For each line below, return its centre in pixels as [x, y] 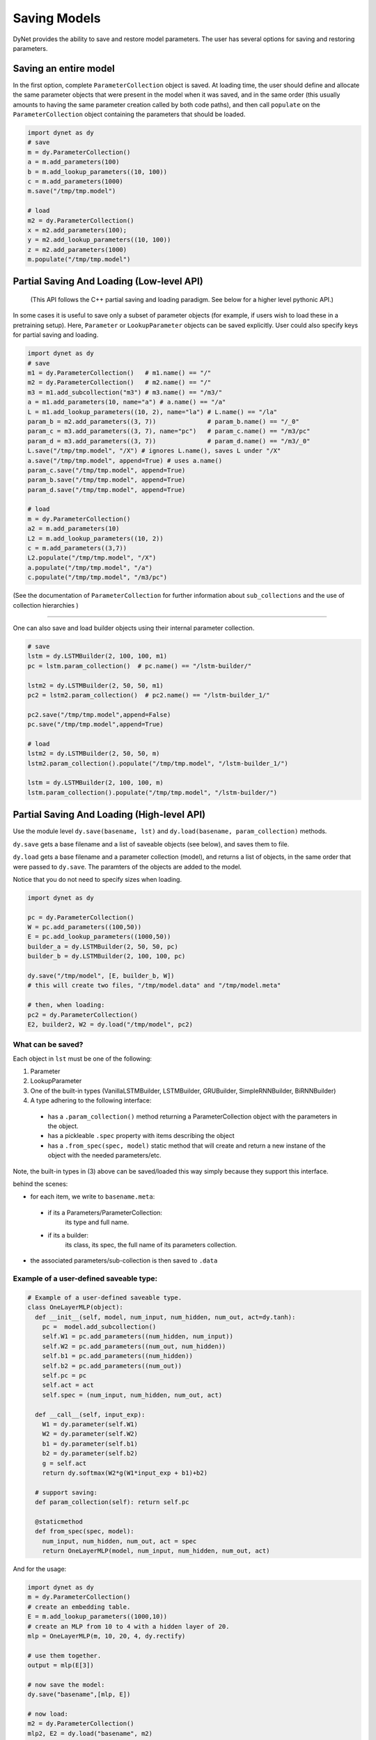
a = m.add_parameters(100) [73, 162]
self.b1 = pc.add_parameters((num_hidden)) [117, 1356]
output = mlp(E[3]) [61, 1666]
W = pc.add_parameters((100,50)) [85, 927]
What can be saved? [48, 1045]
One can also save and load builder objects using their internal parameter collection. [134, 628]
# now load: [48, 1714]
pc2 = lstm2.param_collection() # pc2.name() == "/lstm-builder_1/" [149, 695]
